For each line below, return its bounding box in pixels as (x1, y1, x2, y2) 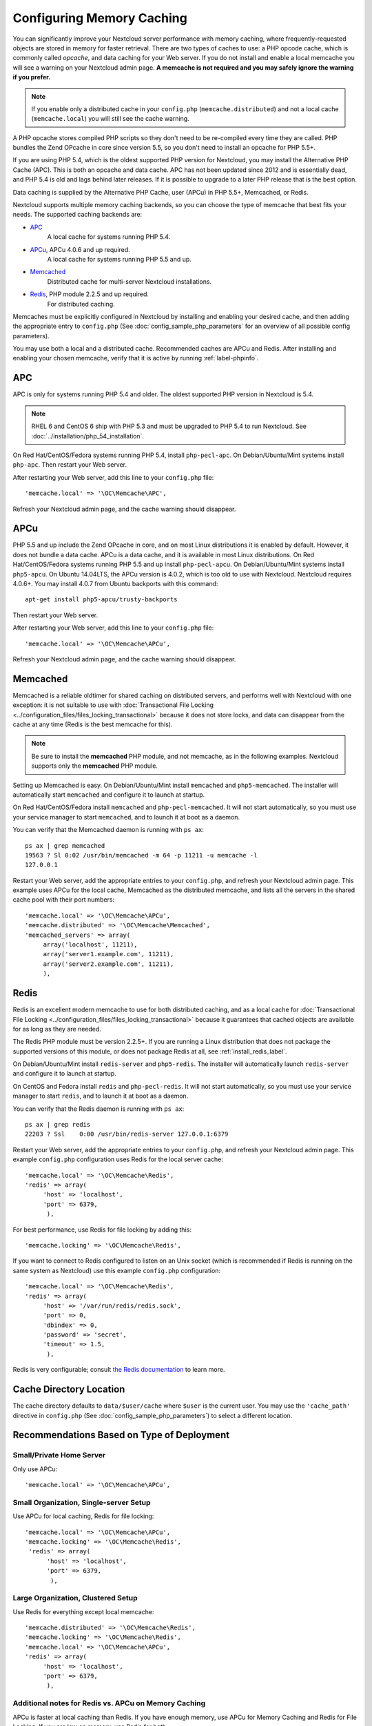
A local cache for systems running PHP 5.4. (47, 233, 171, 241)
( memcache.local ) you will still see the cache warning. (31, 115, 189, 123)
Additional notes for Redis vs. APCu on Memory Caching (12, 1698, 206, 1708)
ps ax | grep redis (25, 1121, 91, 1129)
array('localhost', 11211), (43, 941, 138, 949)
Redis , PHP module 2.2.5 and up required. (30, 290, 149, 298)
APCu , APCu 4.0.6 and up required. (30, 245, 130, 253)
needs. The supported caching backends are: (12, 211, 143, 219)
